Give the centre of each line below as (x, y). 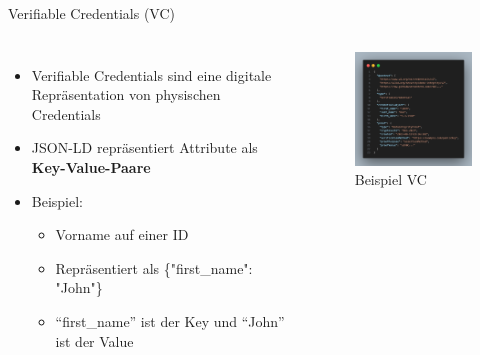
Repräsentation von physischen (126, 94)
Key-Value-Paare (91, 166)
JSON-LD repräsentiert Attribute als (144, 147)
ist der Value (94, 340)
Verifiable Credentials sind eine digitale (151, 74)
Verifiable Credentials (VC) (91, 13)
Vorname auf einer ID (122, 234)
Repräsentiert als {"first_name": (154, 267)
